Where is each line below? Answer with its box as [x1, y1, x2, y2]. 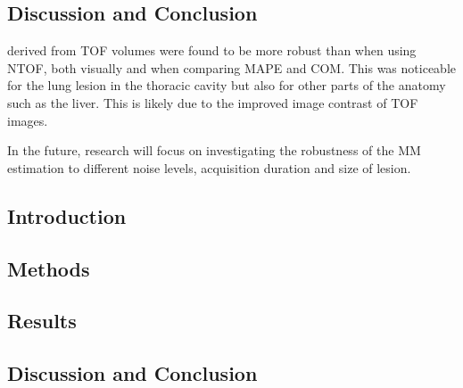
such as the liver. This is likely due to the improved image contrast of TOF [7, 93, 418, 111]
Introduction [7, 202, 127, 229]
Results [7, 307, 77, 334]
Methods [7, 254, 90, 282]
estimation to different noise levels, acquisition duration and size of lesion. [7, 158, 411, 177]
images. [7, 111, 48, 129]
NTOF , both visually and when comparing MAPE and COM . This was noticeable [7, 58, 456, 77]
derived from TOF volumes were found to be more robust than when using [7, 41, 417, 60]
